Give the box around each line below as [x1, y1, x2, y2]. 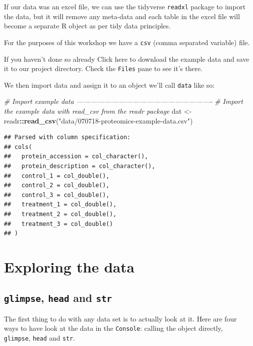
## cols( [4, 143, 32, 150]
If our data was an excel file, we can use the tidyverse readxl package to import [4, 1, 246, 11]
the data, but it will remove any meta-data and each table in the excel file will [4, 11, 240, 21]
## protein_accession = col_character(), [4, 153, 148, 160]
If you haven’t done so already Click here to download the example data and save [4, 53, 250, 64]
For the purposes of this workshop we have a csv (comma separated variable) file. [4, 37, 250, 47]
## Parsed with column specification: [4, 134, 131, 141]
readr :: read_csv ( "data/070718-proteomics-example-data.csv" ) [4, 115, 193, 125]
